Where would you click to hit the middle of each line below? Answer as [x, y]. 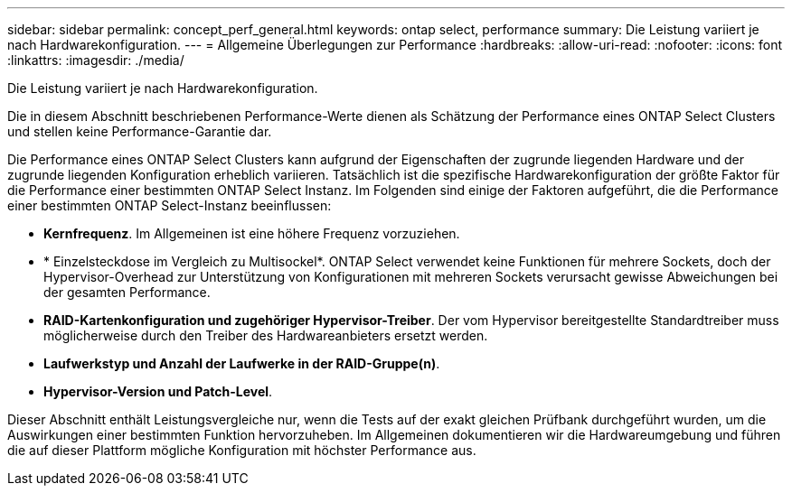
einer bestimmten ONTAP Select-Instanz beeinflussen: [170, 205]
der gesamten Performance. [127, 292]
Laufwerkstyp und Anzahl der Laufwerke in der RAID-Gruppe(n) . [242, 363]
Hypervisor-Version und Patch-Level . [158, 391]
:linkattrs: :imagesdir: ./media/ [96, 60]
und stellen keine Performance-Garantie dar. [140, 131]
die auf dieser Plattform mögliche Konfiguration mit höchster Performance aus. [242, 450]
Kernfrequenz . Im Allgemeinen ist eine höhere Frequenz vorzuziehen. [252, 233]
